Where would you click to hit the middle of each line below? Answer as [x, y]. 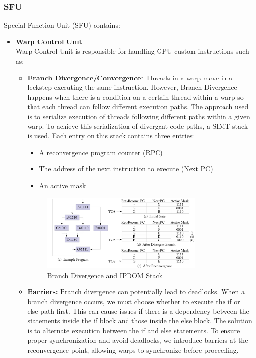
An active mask [63, 185]
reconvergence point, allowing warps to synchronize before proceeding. [133, 349]
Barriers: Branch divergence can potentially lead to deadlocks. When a [136, 292]
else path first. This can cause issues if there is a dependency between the [138, 311]
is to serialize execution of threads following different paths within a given [139, 116]
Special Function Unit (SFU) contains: [62, 25]
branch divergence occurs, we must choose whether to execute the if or [134, 301]
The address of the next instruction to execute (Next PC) [126, 169]
